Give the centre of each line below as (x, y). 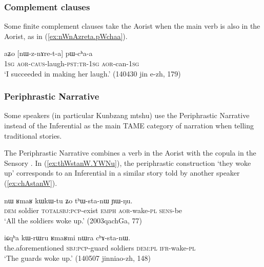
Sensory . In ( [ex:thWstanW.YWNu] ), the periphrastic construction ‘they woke (128, 163)
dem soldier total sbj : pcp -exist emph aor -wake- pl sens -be (93, 210)
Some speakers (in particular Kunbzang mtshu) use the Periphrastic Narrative (127, 115)
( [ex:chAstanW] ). (31, 183)
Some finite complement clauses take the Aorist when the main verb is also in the (132, 26)
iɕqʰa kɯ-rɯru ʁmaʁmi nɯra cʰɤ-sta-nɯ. (67, 237)
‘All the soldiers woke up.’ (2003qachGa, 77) (73, 220)
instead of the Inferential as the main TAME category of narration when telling (129, 125)
